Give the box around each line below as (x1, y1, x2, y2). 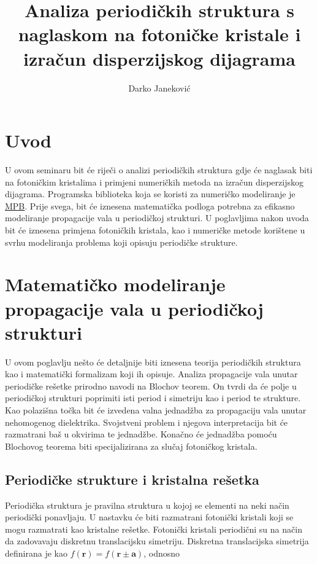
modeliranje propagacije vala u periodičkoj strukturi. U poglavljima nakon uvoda (5, 211, 309, 224)
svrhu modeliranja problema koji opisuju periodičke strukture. (5, 235, 238, 248)
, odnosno (143, 547, 180, 560)
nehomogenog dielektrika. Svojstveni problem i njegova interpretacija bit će (5, 415, 288, 428)
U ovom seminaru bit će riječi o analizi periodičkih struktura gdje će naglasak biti (5, 163, 313, 176)
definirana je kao (5, 547, 67, 560)
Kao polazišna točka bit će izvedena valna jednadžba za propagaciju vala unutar (5, 404, 307, 417)
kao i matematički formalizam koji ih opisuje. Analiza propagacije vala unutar (5, 367, 298, 380)
